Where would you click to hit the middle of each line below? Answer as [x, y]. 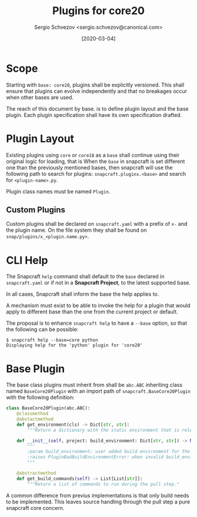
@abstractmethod [37, 473]
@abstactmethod [35, 419]
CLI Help [27, 260]
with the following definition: [40, 398]
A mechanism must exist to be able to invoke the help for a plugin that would [98, 306]
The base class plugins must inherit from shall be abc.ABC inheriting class [94, 385]
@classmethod [33, 414]
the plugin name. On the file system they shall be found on [77, 230]
